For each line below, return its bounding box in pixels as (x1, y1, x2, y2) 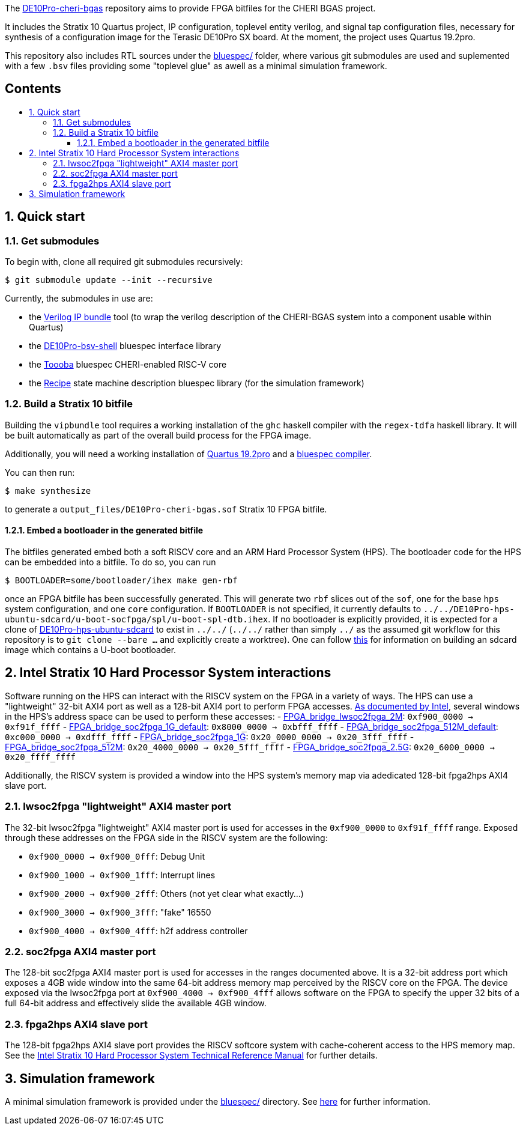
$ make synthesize (5, 485, 91, 496)
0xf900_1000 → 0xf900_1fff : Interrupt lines (29, 869, 216, 880)
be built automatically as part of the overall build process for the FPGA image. (5, 430, 312, 440)
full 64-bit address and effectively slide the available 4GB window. (5, 998, 267, 1009)
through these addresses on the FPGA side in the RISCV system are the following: (5, 832, 328, 843)
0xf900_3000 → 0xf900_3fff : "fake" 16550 (29, 907, 211, 917)
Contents (5, 81, 61, 97)
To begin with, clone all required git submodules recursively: (5, 257, 243, 267)
